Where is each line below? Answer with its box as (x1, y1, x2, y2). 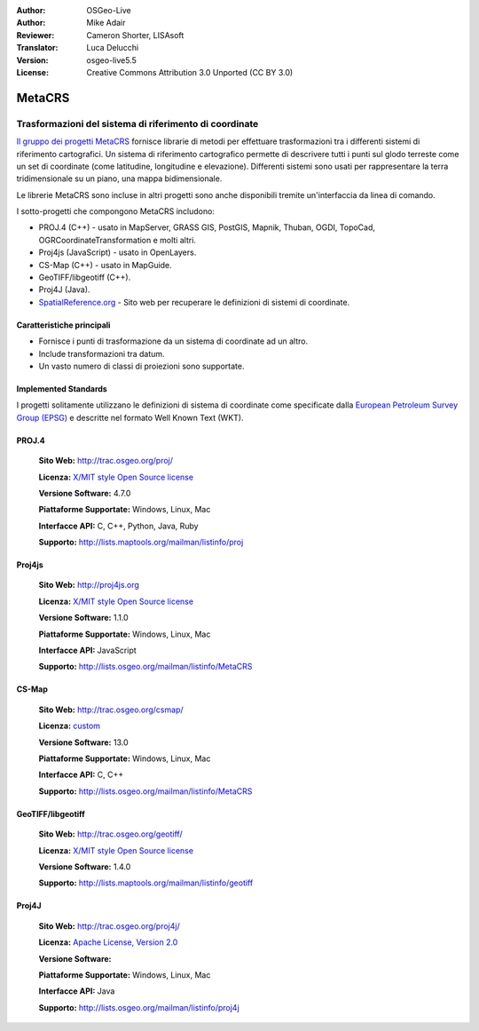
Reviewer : (16, 29, 55, 40)
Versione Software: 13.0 (38, 737, 129, 748)
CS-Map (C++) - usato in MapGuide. (38, 259, 172, 270)
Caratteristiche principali (16, 320, 111, 330)
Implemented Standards (16, 383, 108, 394)
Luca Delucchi (86, 43, 139, 53)
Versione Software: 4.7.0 (38, 488, 131, 498)
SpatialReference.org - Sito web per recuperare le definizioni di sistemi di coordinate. (38, 297, 350, 307)
